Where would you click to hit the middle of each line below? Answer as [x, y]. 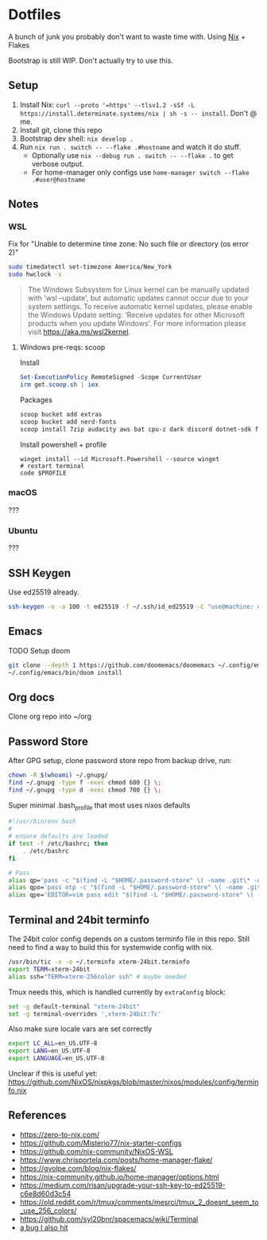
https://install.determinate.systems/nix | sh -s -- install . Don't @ [138, 113]
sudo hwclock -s [35, 275]
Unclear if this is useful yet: [53, 1074]
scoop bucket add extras [61, 414]
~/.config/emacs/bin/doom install [66, 672]
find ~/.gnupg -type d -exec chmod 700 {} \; [85, 790]
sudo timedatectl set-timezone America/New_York [90, 267]
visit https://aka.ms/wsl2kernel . [79, 332]
